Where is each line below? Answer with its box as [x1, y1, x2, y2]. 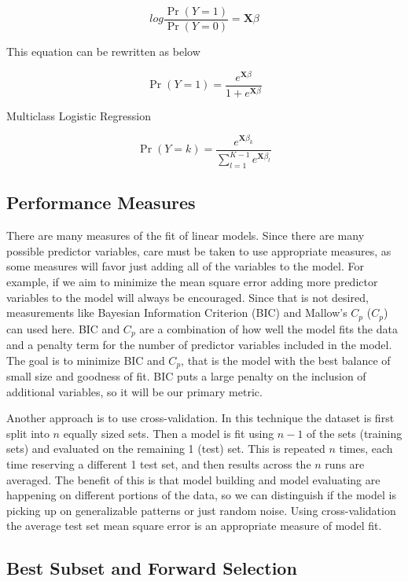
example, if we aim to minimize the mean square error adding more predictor [6, 273, 378, 289]
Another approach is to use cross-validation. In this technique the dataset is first [6, 410, 395, 426]
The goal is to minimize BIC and [6, 351, 165, 368]
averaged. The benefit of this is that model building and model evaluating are [6, 471, 380, 487]
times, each [339, 440, 393, 457]
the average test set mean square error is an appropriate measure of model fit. [6, 517, 382, 534]
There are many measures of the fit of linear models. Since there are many [6, 227, 365, 244]
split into [6, 425, 50, 441]
